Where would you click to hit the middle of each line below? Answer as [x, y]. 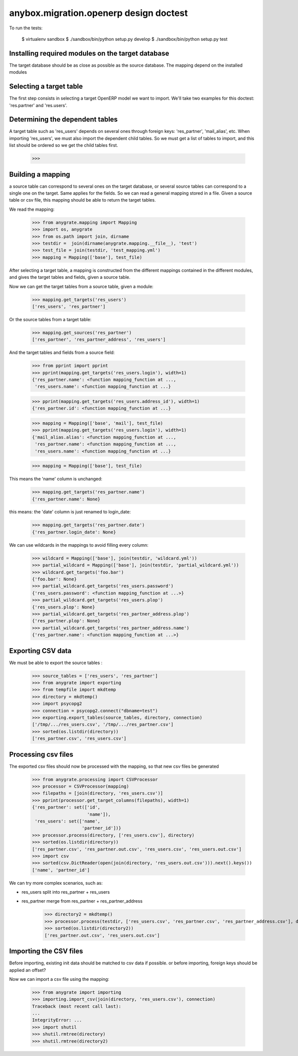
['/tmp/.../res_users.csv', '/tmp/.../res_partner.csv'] [103, 725]
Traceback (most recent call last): [77, 1006]
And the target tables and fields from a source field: [62, 352]
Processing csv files [41, 754]
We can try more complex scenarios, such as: [56, 883]
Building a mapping [40, 174]
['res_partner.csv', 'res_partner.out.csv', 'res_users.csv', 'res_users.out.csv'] [137, 849]
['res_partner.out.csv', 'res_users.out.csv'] [102, 935]
